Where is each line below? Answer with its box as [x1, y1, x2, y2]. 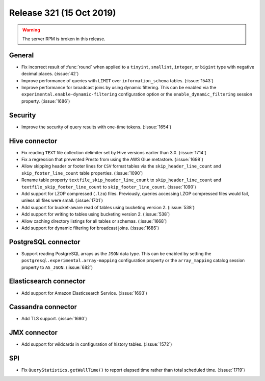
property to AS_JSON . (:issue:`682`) [21, 264, 93, 270]
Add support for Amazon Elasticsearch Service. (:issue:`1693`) [21, 290, 147, 296]
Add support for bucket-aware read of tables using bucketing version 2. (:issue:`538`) [21, 204, 195, 210]
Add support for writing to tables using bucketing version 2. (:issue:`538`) [21, 211, 170, 217]
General [9, 51, 34, 59]
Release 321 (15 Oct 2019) [9, 7, 116, 18]
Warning [22, 27, 40, 33]
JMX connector [9, 329, 58, 337]
